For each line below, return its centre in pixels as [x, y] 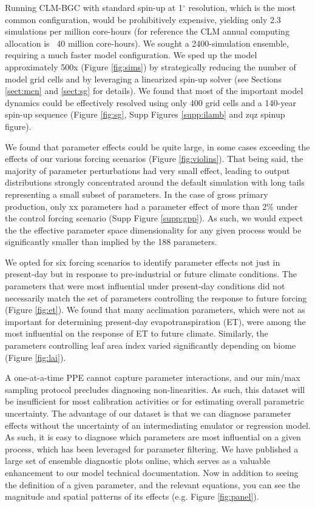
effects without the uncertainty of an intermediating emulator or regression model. [158, 425]
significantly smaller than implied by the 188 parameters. [111, 242]
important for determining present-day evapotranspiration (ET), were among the [155, 321]
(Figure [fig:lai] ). [36, 357]
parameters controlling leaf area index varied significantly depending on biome [151, 345]
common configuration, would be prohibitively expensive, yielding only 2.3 [143, 19]
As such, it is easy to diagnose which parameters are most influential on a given [153, 437]
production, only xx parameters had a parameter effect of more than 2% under [151, 206]
